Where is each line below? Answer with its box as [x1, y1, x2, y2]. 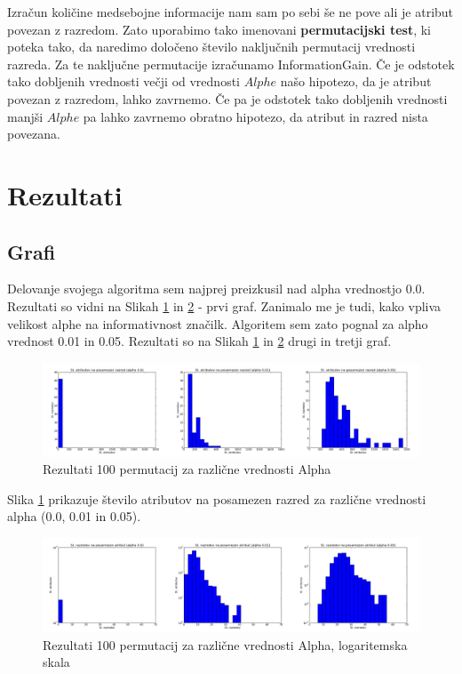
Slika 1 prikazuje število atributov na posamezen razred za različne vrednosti [7, 489, 426, 508]
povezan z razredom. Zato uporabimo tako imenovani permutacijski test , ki [7, 20, 431, 38]
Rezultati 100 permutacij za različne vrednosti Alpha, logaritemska [43, 635, 408, 654]
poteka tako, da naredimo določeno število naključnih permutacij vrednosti [7, 37, 416, 56]
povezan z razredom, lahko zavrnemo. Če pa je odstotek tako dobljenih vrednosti [7, 89, 448, 108]
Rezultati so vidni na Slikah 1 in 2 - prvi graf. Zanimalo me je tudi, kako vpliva [7, 296, 442, 315]
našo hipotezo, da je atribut [280, 72, 432, 91]
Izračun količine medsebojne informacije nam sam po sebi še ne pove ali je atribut [7, 3, 454, 20]
